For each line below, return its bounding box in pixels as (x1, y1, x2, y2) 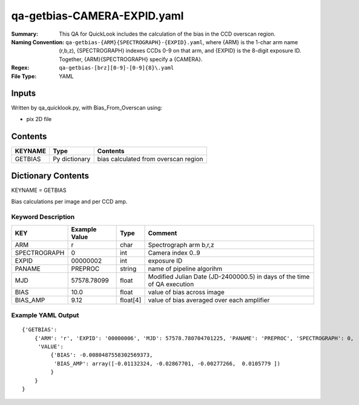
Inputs (11, 88, 36, 99)
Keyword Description (11, 212, 75, 221)
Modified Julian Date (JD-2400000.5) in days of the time (148, 272, 310, 281)
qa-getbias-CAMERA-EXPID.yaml (11, 9, 184, 22)
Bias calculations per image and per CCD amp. (11, 197, 128, 205)
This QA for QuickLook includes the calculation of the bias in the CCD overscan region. (59, 30, 275, 38)
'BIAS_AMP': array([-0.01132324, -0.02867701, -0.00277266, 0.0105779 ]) (53, 360, 281, 367)
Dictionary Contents (11, 171, 90, 181)
